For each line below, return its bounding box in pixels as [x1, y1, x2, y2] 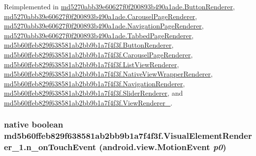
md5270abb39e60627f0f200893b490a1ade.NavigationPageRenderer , [4, 21, 204, 31]
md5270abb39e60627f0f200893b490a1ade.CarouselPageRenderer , [4, 11, 197, 21]
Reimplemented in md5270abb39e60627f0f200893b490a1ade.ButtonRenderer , [4, 1, 235, 11]
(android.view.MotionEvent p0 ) [99, 141, 226, 153]
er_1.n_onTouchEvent [4, 141, 96, 153]
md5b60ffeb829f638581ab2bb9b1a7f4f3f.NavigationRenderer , [4, 78, 185, 88]
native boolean [4, 118, 64, 130]
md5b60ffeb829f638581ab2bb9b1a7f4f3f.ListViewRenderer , [4, 59, 179, 69]
